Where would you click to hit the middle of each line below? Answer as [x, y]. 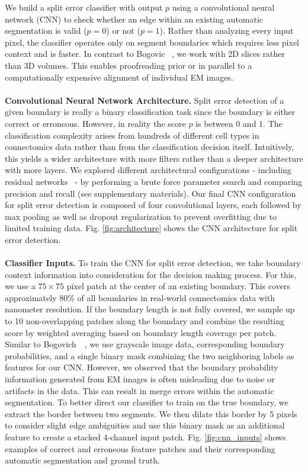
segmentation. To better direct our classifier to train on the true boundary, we [147, 402]
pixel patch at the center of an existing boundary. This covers [178, 286]
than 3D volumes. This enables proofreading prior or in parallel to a [129, 65]
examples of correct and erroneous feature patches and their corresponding [140, 448]
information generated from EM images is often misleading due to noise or [140, 379]
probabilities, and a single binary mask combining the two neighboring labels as [150, 355]
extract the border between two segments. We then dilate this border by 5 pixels [151, 413]
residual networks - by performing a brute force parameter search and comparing [153, 181]
